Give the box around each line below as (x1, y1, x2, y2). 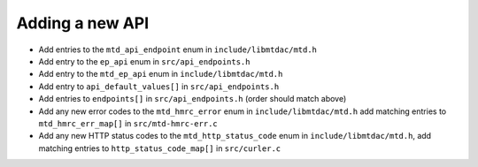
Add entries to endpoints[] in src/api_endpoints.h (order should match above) (38, 94, 347, 104)
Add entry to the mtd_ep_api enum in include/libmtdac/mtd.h (38, 69, 283, 80)
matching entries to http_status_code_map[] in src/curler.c (38, 142, 281, 154)
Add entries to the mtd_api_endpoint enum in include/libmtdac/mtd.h (38, 44, 318, 55)
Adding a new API (16, 13, 150, 33)
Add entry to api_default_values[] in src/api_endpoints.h (38, 80, 280, 92)
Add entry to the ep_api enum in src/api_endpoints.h (38, 56, 251, 66)
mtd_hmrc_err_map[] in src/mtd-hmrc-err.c (38, 118, 218, 128)
